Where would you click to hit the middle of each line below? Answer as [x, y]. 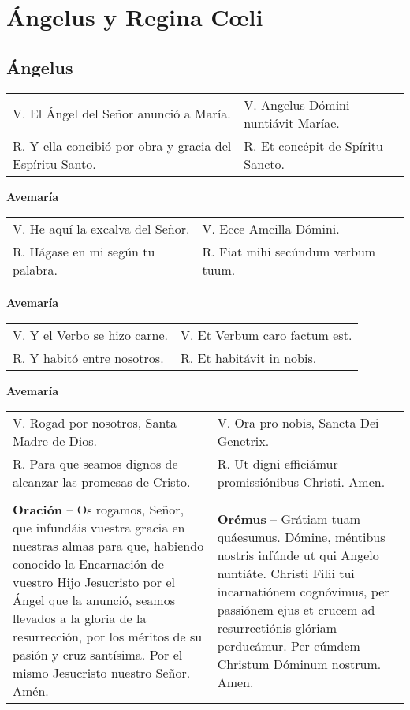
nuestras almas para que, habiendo [108, 546]
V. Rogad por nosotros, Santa [95, 423]
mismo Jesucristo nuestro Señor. [102, 673]
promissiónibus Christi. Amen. [301, 482]
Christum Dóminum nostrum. [299, 663]
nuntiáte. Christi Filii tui [286, 573]
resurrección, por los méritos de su [108, 637]
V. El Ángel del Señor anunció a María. [122, 114]
